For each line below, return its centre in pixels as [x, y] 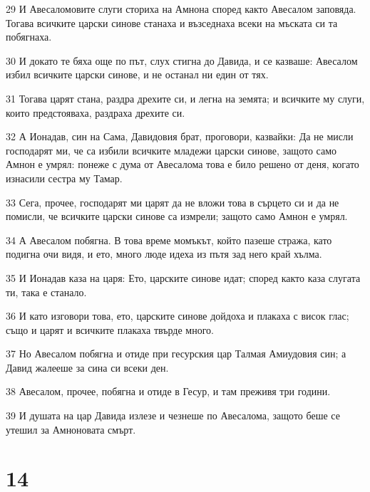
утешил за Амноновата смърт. [71, 429]
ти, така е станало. [46, 292]
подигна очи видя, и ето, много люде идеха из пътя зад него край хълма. [164, 254]
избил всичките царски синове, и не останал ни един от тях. [137, 74]
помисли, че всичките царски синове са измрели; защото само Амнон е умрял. [177, 216]
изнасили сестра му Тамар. [64, 178]
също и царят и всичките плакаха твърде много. [110, 329]
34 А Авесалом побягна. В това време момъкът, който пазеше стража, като [169, 240]
